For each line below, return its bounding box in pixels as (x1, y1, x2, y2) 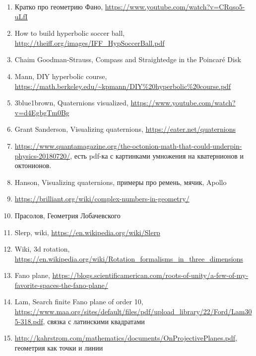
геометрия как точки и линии (14, 342, 103, 353)
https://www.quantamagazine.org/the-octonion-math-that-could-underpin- (14, 140, 242, 151)
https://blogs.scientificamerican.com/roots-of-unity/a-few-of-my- (52, 270, 249, 280)
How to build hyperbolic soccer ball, (14, 28, 125, 38)
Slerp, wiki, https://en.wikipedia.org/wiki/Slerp (14, 227, 160, 237)
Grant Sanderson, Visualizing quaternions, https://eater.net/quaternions (14, 124, 236, 134)
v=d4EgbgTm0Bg (14, 107, 69, 117)
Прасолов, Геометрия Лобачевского (14, 210, 121, 220)
